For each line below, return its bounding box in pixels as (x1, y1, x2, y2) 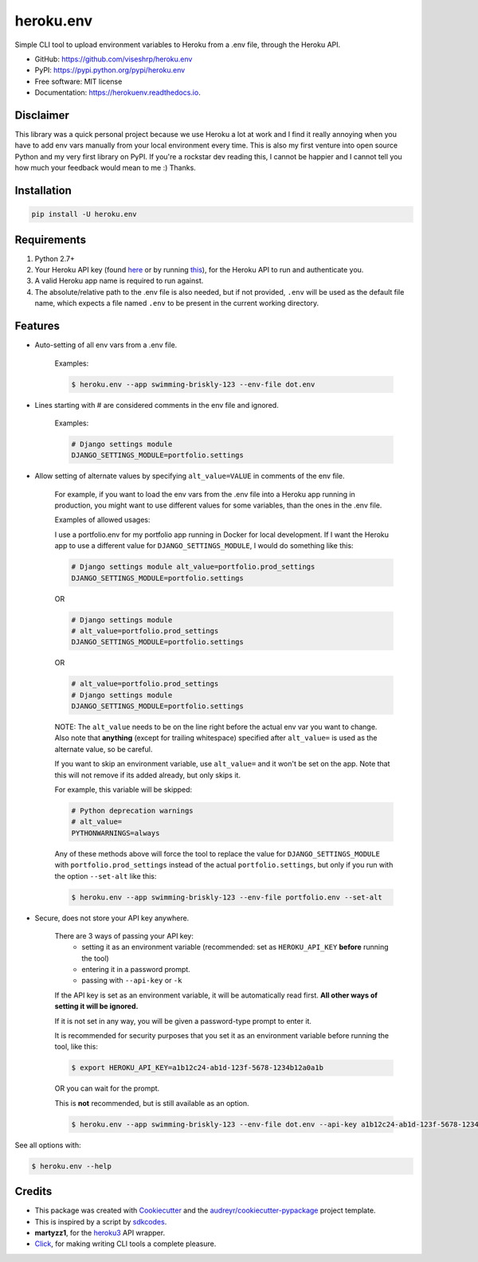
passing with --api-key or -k (81, 976, 182, 986)
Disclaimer (14, 108, 69, 122)
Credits (14, 1185, 53, 1198)
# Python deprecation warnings (71, 806, 194, 816)
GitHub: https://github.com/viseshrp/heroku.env (34, 54, 193, 64)
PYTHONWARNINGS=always (71, 829, 160, 837)
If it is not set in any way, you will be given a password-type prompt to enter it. (54, 1016, 312, 1025)
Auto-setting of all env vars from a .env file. (34, 340, 178, 350)
